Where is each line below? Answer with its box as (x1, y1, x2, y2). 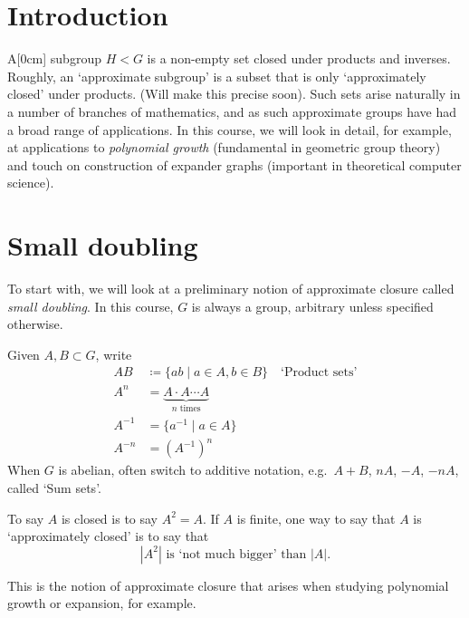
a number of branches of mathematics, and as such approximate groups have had (7, 101, 456, 121)
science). (7, 173, 54, 192)
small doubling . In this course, (7, 296, 174, 315)
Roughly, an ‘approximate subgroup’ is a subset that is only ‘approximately (7, 66, 426, 85)
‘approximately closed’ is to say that (7, 526, 209, 546)
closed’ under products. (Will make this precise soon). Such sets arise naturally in (7, 84, 461, 103)
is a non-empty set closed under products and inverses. (147, 49, 451, 68)
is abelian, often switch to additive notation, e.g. (58, 460, 328, 479)
